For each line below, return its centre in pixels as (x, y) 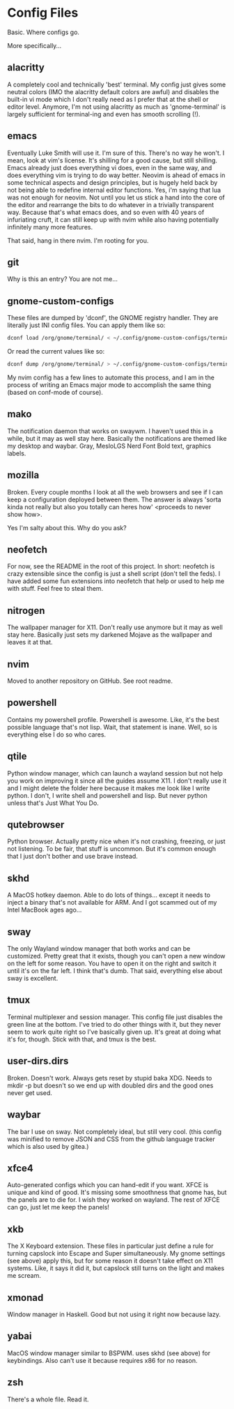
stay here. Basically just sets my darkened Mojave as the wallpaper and (110, 635)
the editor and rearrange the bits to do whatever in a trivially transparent (111, 204)
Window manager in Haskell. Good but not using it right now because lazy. (114, 1314)
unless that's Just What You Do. (53, 803)
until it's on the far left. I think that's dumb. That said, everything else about (115, 971)
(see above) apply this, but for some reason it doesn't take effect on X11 (110, 1261)
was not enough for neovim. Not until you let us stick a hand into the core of (116, 197)
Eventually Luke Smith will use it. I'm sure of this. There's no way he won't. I (116, 153)
